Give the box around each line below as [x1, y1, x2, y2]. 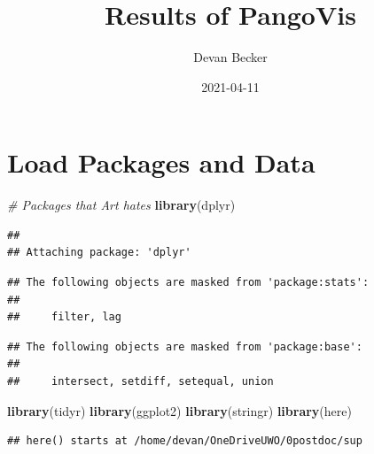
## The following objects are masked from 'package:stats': [7, 276, 370, 289]
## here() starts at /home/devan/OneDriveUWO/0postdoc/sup [7, 435, 362, 448]
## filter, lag [7, 311, 121, 324]
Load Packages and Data [7, 144, 316, 181]
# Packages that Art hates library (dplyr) [7, 196, 236, 214]
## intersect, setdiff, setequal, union [7, 375, 274, 388]
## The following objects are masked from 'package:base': [7, 340, 362, 353]
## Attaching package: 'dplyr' [7, 246, 191, 259]
